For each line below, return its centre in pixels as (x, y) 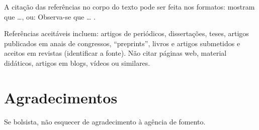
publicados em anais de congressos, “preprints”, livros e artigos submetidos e (122, 43)
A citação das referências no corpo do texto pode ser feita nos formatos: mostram (129, 7)
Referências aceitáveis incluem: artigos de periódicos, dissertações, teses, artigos (126, 33)
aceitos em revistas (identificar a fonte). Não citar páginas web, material (115, 53)
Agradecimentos (61, 97)
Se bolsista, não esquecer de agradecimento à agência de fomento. (105, 121)
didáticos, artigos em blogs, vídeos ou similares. (77, 62)
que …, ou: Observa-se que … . (50, 16)
